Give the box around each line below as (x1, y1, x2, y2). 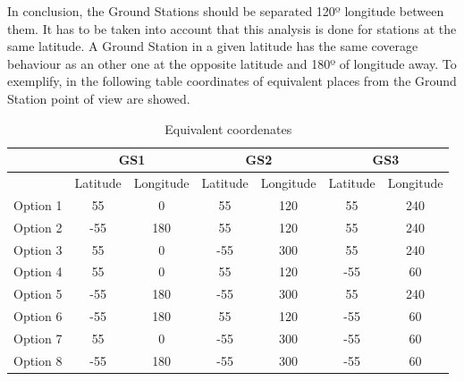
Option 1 (13, 195, 63, 214)
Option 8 (13, 351, 63, 369)
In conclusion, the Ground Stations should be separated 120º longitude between (7, 2, 444, 20)
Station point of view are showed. (7, 89, 190, 107)
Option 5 (13, 284, 63, 303)
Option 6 (13, 307, 63, 326)
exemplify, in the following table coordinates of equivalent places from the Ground (7, 72, 457, 90)
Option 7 (13, 328, 63, 347)
